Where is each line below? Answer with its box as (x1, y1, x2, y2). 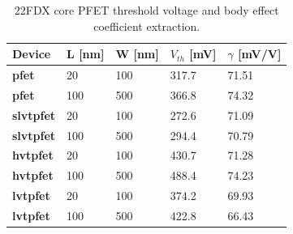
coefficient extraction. (93, 17, 200, 34)
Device (12, 45, 51, 62)
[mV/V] (238, 45, 282, 62)
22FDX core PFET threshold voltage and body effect (14, 2, 279, 18)
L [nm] (67, 45, 105, 62)
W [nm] (115, 45, 159, 62)
